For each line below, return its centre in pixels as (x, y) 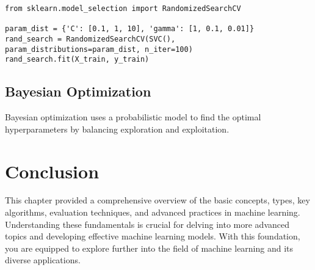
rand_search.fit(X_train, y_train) (77, 60)
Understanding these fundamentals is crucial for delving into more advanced (147, 224)
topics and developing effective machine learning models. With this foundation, (153, 236)
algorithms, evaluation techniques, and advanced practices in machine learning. (153, 212)
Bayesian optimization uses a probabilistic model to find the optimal (133, 117)
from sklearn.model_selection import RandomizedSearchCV (123, 9)
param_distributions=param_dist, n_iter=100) (99, 49)
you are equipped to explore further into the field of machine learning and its (149, 248)
